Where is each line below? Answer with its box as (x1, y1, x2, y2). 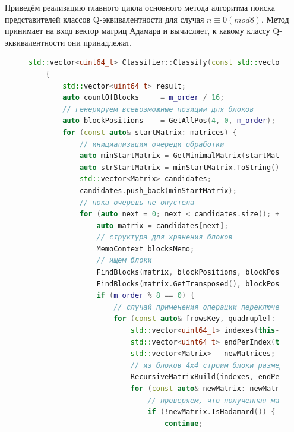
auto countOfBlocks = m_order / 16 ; (62, 93, 225, 102)
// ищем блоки (96, 256, 152, 265)
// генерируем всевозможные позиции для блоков (62, 105, 254, 113)
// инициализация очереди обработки (79, 140, 225, 149)
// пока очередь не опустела (79, 198, 195, 207)
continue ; (165, 419, 203, 428)
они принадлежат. (67, 36, 132, 48)
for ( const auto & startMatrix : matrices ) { (62, 128, 237, 137)
